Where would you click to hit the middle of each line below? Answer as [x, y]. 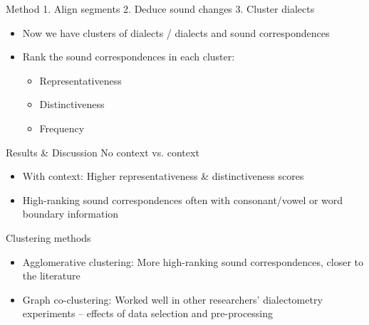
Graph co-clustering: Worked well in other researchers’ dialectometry [172, 299]
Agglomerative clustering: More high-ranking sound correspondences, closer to [193, 261]
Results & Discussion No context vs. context [103, 152]
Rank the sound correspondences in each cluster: [129, 57]
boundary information [71, 214]
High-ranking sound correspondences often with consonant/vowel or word [183, 199]
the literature [51, 276]
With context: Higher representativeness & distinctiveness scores [163, 176]
